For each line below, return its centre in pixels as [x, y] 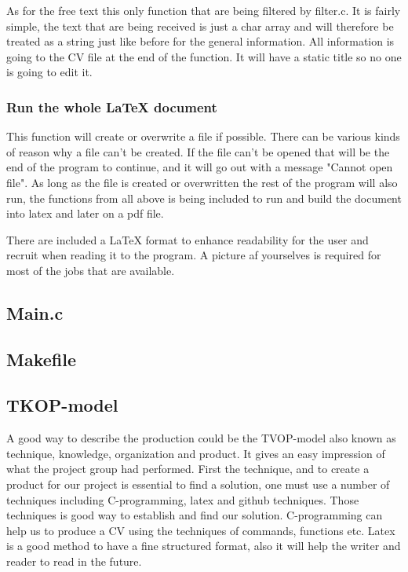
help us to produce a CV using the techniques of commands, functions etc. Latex [201, 530]
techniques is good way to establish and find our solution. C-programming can [195, 515]
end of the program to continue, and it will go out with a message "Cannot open [200, 167]
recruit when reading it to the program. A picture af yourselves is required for [194, 255]
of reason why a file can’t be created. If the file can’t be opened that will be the [198, 151]
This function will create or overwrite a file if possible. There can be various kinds [203, 136]
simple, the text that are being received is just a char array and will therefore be [200, 26]
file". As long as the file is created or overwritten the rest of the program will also [202, 182]
